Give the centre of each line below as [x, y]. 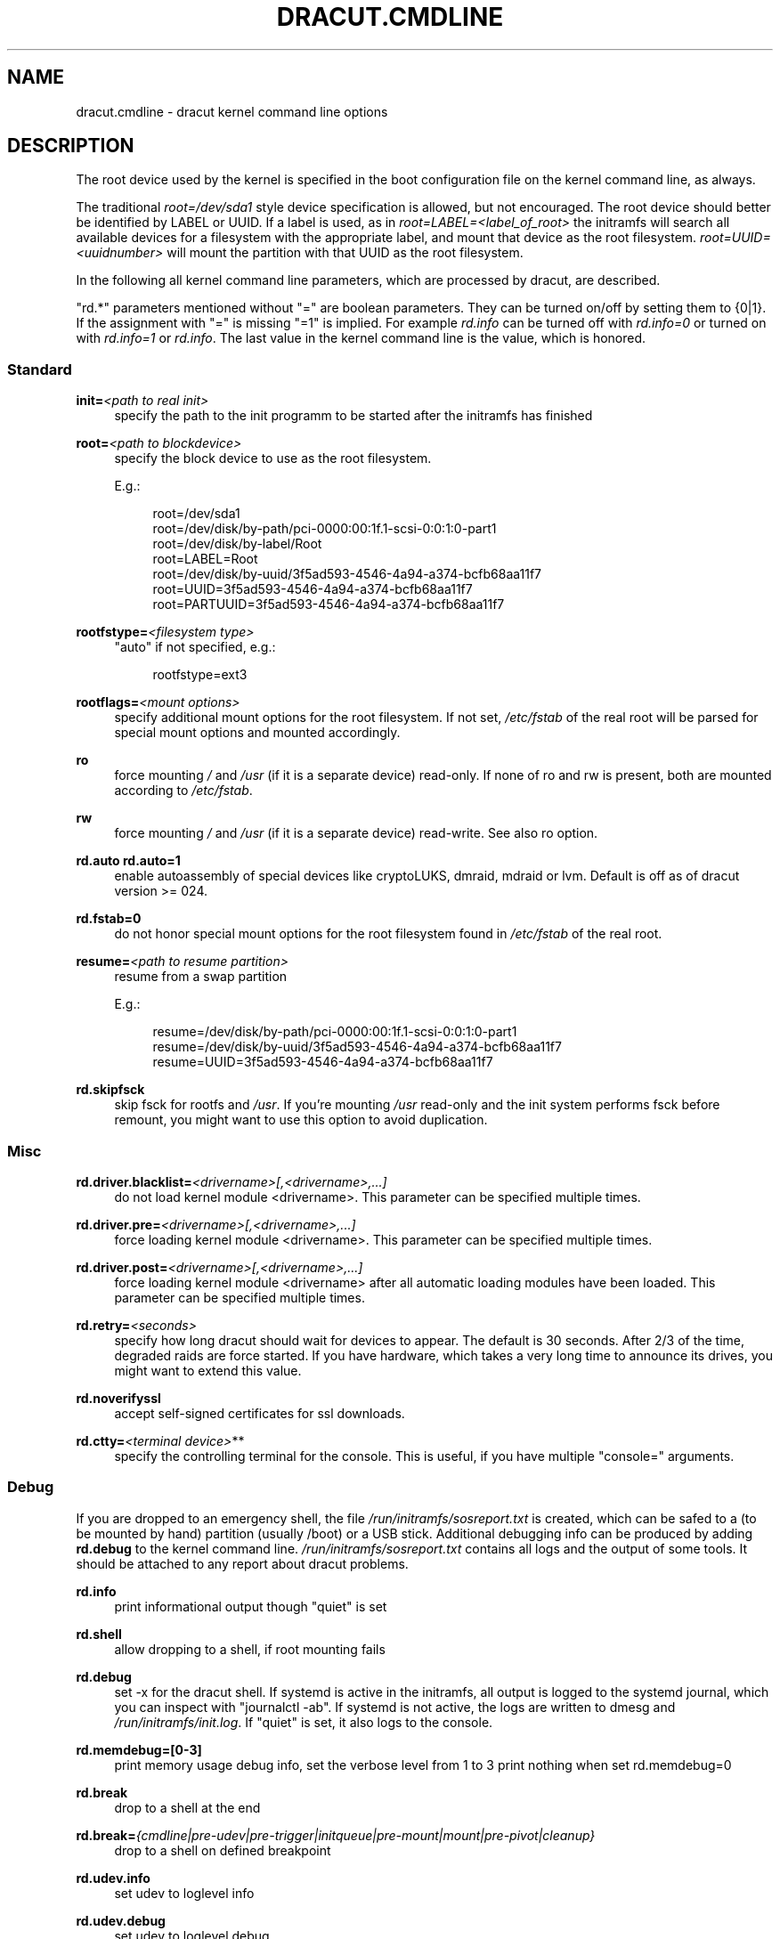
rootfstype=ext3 [200, 675]
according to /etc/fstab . [183, 791]
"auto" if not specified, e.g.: [195, 647]
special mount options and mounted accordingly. [257, 733]
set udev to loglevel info [184, 1893]
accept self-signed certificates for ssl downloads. [260, 1413]
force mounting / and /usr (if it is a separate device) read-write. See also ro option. [356, 833]
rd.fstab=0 [109, 919]
